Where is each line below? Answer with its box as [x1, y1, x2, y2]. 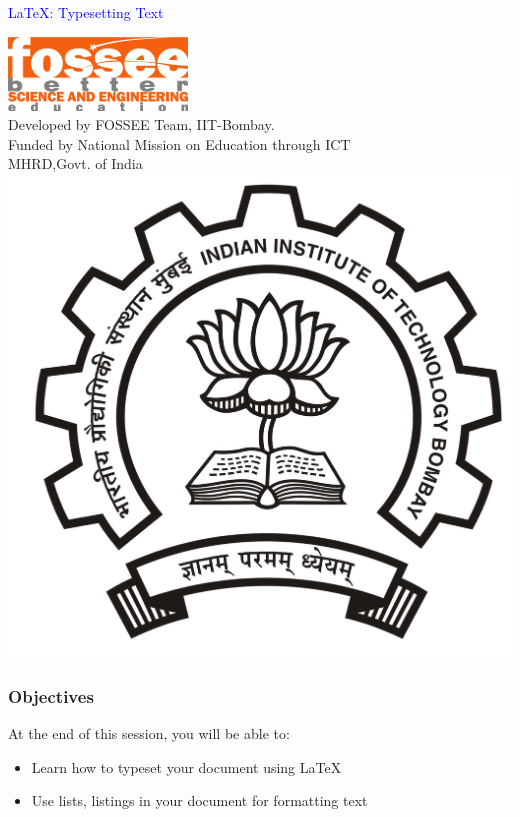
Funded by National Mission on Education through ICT [8, 133, 351, 154]
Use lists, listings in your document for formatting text [31, 790, 368, 811]
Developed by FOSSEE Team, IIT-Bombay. [8, 114, 275, 135]
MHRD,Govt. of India [8, 153, 143, 174]
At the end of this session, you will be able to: [8, 723, 290, 744]
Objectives [8, 683, 94, 708]
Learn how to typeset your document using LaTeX [31, 756, 342, 777]
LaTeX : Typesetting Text [8, 2, 164, 22]
